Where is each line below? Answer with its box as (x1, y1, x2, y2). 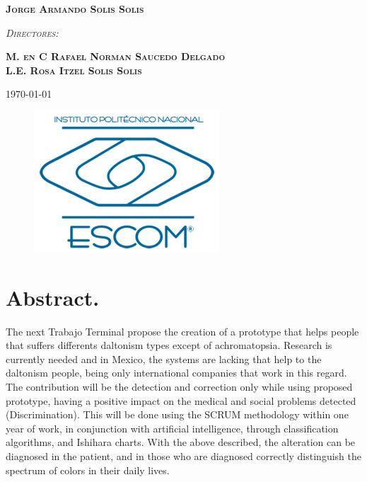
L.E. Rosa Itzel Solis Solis (6, 62, 142, 77)
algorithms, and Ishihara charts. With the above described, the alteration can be (6, 435, 356, 449)
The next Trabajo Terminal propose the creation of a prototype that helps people (6, 323, 359, 338)
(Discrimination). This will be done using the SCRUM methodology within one (6, 407, 349, 422)
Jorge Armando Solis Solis (6, 1, 144, 16)
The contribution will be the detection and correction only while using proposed (6, 379, 353, 394)
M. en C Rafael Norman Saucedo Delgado (6, 49, 226, 64)
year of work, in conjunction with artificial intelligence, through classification (6, 420, 339, 435)
